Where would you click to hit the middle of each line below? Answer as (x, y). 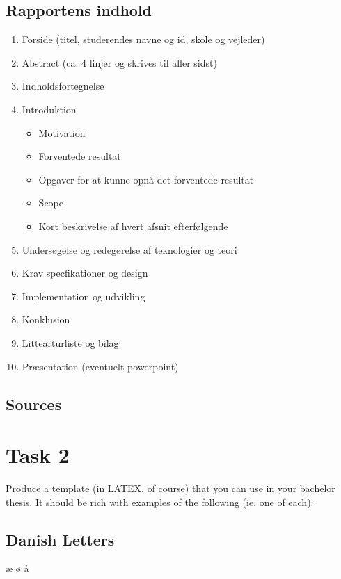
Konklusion (46, 319)
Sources (34, 403)
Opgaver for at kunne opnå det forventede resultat (146, 179)
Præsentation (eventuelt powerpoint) (100, 366)
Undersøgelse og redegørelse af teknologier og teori (129, 249)
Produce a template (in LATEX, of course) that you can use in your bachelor (170, 488)
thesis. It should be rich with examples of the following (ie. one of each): (160, 501)
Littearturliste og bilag (70, 342)
